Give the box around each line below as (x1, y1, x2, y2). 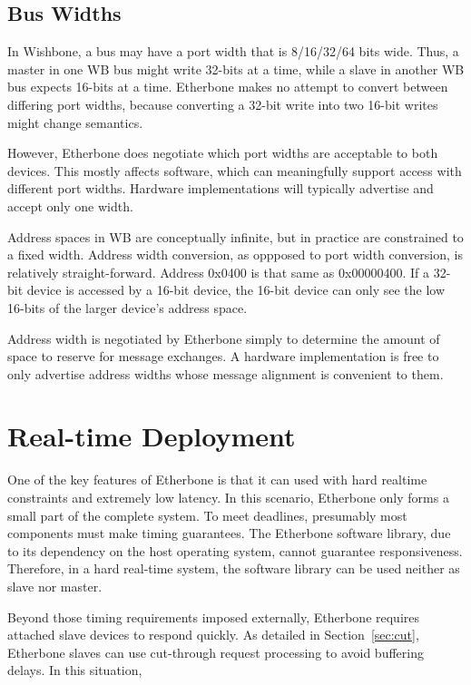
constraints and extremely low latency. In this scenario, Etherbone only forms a (7, 488, 449, 507)
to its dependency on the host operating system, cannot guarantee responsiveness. (7, 541, 463, 560)
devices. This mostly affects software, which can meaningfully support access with (7, 161, 462, 180)
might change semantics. (7, 113, 143, 132)
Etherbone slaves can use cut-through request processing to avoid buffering (7, 642, 424, 661)
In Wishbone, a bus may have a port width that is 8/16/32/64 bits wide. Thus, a (7, 42, 459, 61)
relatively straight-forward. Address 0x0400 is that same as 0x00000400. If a (7, 262, 429, 281)
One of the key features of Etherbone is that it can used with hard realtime (7, 470, 427, 489)
